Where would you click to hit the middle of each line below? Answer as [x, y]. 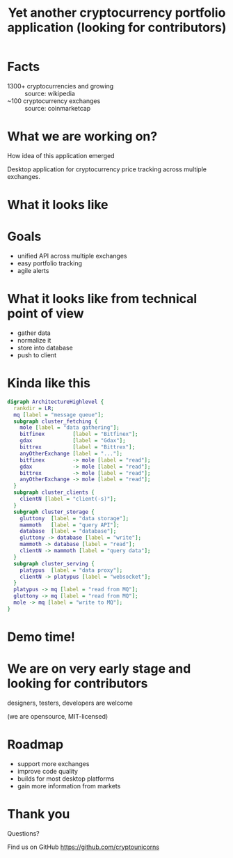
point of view [46, 314]
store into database [45, 348]
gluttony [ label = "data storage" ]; [74, 518]
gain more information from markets [69, 786]
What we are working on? [82, 136]
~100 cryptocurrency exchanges [54, 101]
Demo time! [41, 637]
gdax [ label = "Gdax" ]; [73, 441]
